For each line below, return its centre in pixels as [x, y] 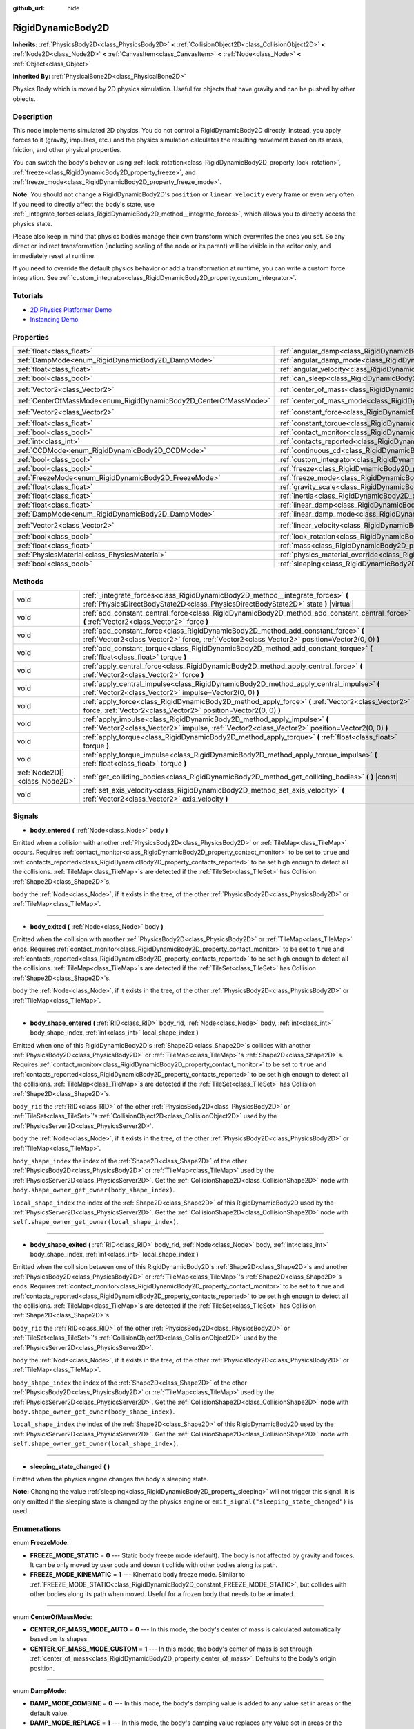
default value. [49, 1713]
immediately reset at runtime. [54, 255]
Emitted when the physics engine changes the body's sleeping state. [111, 1479]
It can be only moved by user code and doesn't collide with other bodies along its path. [154, 1565]
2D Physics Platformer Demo [71, 309]
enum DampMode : [40, 1690]
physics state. [33, 223]
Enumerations [37, 1528]
